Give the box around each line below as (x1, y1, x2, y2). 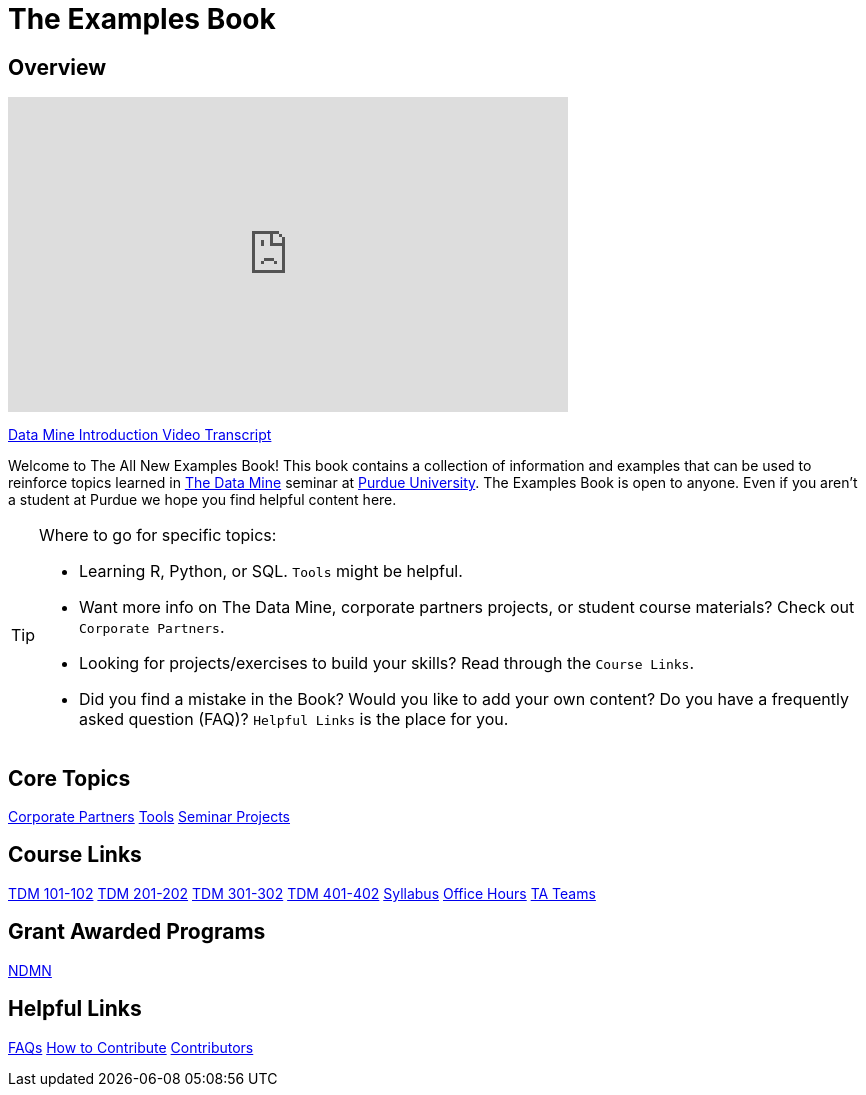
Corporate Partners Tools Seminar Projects (8, 808, 291, 826)
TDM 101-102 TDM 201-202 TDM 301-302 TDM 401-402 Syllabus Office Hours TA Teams (8, 884, 596, 902)
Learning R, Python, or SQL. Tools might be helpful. (79, 561, 463, 582)
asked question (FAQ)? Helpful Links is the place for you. (79, 709, 509, 730)
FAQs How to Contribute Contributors (8, 1038, 254, 1056)
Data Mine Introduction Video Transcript (8, 426, 272, 444)
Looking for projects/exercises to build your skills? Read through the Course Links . (79, 653, 695, 674)
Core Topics (8, 765, 131, 791)
